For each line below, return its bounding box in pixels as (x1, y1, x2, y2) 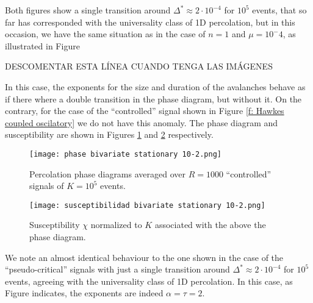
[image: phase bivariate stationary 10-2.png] (29, 149, 221, 159)
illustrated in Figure (5, 39, 80, 52)
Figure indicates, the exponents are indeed (5, 287, 164, 299)
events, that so (252, 4, 307, 16)
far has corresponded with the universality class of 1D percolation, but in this (5, 15, 295, 28)
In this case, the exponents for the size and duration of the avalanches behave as (5, 80, 306, 93)
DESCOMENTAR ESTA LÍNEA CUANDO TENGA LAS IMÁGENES (5, 60, 273, 73)
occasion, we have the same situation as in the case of (5, 27, 206, 40)
